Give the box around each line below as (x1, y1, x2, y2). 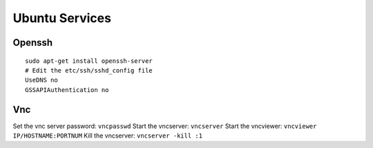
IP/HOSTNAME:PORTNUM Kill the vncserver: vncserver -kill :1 (12, 131, 203, 140)
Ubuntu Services (12, 10, 112, 26)
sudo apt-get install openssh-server (25, 57, 153, 65)
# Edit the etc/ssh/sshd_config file (25, 66, 153, 74)
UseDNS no (25, 76, 58, 84)
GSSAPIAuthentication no (25, 86, 109, 93)
